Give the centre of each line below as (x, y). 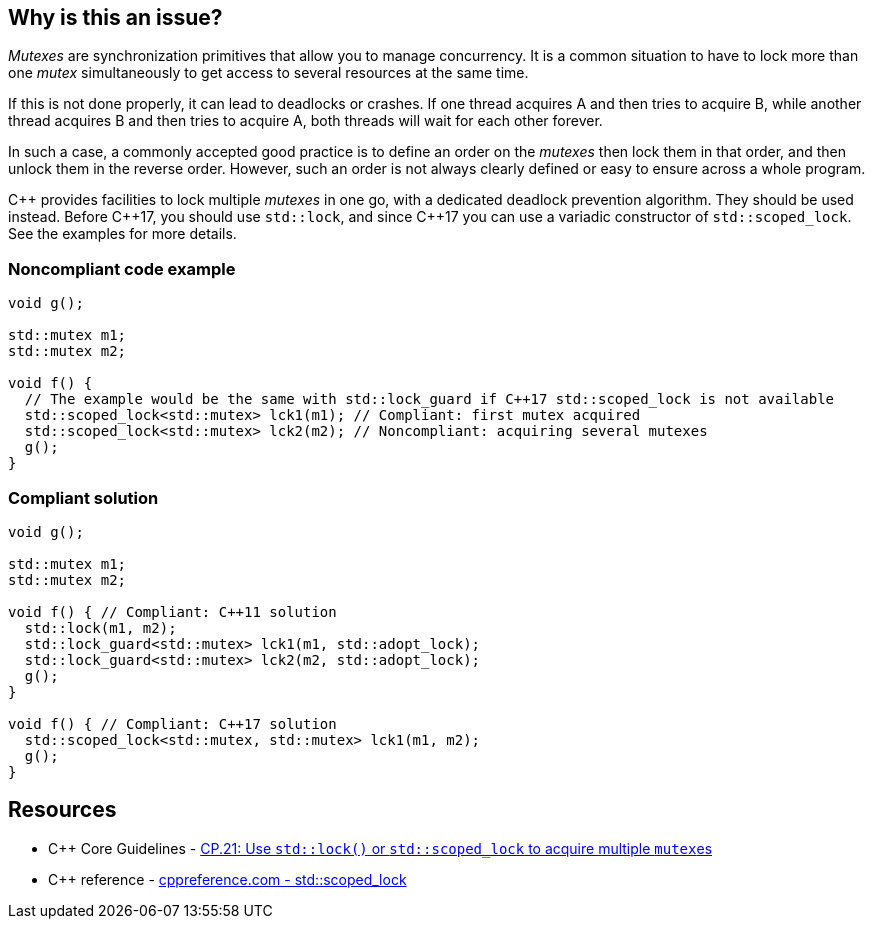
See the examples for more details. (122, 234)
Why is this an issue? (115, 17)
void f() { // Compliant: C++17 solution (172, 723)
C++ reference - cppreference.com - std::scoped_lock (227, 879)
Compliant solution (83, 497)
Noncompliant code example (122, 268)
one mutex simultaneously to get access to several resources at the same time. (268, 73)
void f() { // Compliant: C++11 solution (172, 611)
